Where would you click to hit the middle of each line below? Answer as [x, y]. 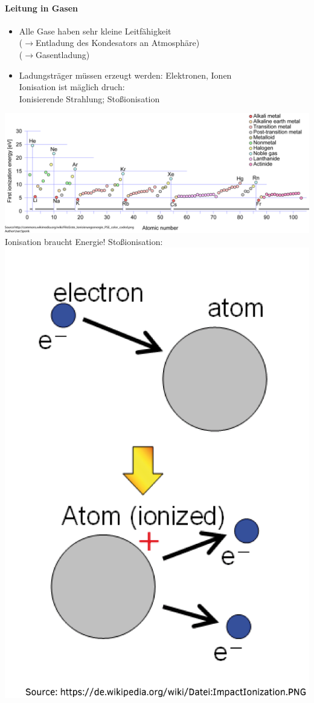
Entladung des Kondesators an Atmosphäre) [117, 43]
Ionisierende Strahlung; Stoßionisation [89, 98]
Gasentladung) [62, 54]
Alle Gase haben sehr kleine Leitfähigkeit [95, 31]
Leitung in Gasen [42, 8]
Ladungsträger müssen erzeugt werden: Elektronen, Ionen [125, 75]
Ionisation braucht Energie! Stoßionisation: [84, 241]
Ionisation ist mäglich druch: [72, 87]
